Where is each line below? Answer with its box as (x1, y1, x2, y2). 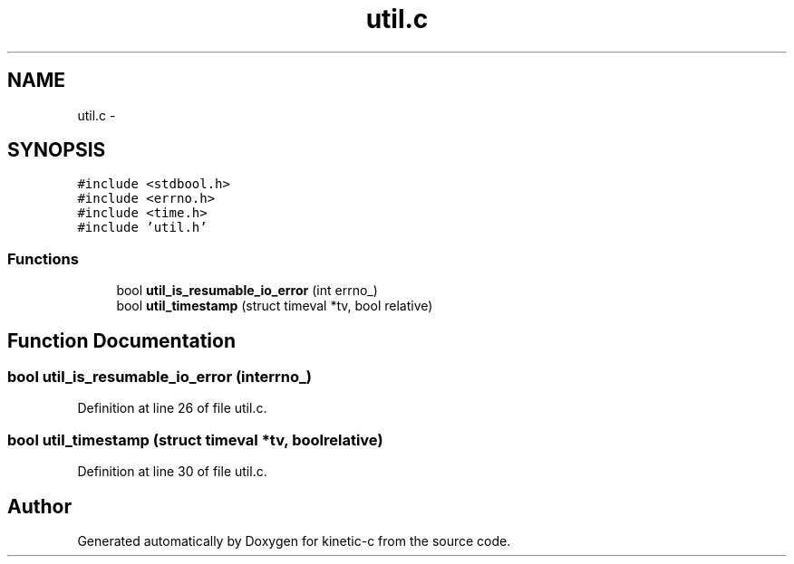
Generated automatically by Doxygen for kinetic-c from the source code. (77, 533, 511, 549)
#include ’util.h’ (77, 220, 208, 235)
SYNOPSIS (7, 139, 106, 162)
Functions (7, 249, 79, 268)
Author (7, 494, 72, 518)
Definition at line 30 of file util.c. (77, 464, 267, 480)
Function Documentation (7, 329, 236, 352)
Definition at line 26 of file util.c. (77, 400, 267, 416)
